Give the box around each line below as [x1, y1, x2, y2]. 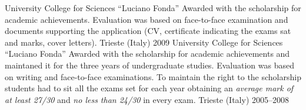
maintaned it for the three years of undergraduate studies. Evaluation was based [5, 59, 294, 71]
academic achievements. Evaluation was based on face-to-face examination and [5, 13, 288, 25]
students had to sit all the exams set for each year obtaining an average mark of [5, 82, 294, 94]
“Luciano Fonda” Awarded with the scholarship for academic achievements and [5, 47, 290, 60]
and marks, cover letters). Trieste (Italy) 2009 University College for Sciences [5, 36, 283, 48]
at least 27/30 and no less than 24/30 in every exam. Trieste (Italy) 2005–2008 [5, 93, 290, 105]
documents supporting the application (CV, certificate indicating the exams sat [5, 25, 291, 37]
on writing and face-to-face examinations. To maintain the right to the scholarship [5, 70, 301, 82]
